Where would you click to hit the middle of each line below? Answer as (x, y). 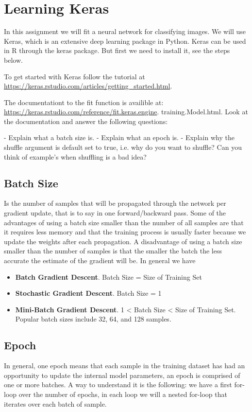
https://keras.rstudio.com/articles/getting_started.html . (88, 86)
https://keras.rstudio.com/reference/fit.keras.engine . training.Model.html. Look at (126, 112)
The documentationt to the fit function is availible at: (84, 102)
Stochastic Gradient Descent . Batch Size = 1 (88, 293)
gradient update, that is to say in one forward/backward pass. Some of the (115, 213)
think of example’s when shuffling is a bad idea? (75, 156)
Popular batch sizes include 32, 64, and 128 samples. (93, 319)
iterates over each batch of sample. (55, 403)
